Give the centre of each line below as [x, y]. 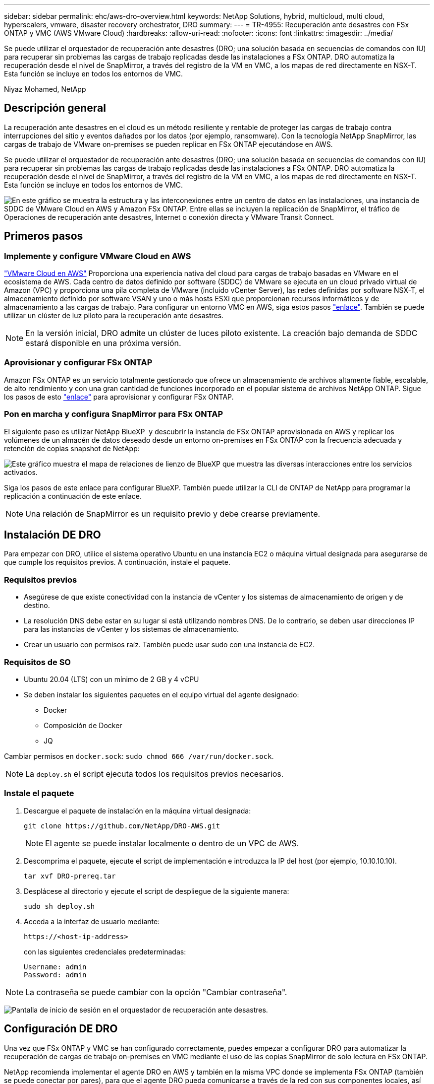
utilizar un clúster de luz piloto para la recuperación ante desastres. [114, 316]
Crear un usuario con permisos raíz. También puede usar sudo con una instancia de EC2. [169, 645]
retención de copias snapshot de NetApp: [72, 448]
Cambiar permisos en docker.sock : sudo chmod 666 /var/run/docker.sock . [139, 756]
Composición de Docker [83, 725]
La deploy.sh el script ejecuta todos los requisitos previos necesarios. [155, 774]
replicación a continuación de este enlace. [73, 496]
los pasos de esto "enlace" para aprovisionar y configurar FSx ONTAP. [119, 397]
